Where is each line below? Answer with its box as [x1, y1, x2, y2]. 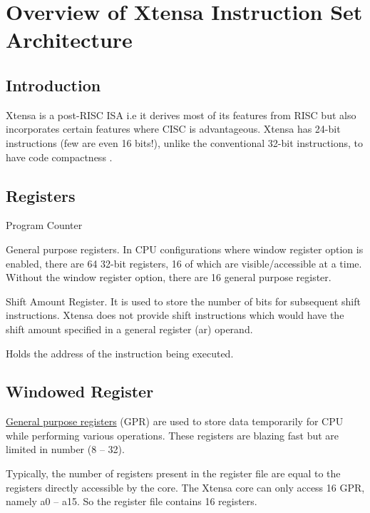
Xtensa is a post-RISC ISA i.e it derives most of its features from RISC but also [6, 107, 356, 122]
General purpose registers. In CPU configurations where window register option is [6, 241, 364, 256]
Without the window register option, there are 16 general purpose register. [6, 270, 332, 285]
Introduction [6, 73, 101, 96]
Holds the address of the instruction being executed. [6, 345, 234, 360]
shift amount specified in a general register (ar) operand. [6, 321, 253, 336]
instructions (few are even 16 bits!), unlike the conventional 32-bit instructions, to [6, 135, 364, 150]
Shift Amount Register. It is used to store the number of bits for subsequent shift [6, 293, 361, 308]
